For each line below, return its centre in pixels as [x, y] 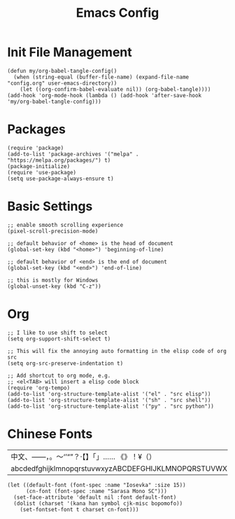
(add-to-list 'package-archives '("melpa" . [73, 154]
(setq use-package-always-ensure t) [60, 179]
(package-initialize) [39, 166]
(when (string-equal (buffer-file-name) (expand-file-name [101, 77]
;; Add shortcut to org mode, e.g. [59, 375]
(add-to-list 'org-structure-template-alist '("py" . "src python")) [111, 406]
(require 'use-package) [42, 172]
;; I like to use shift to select [58, 333]
